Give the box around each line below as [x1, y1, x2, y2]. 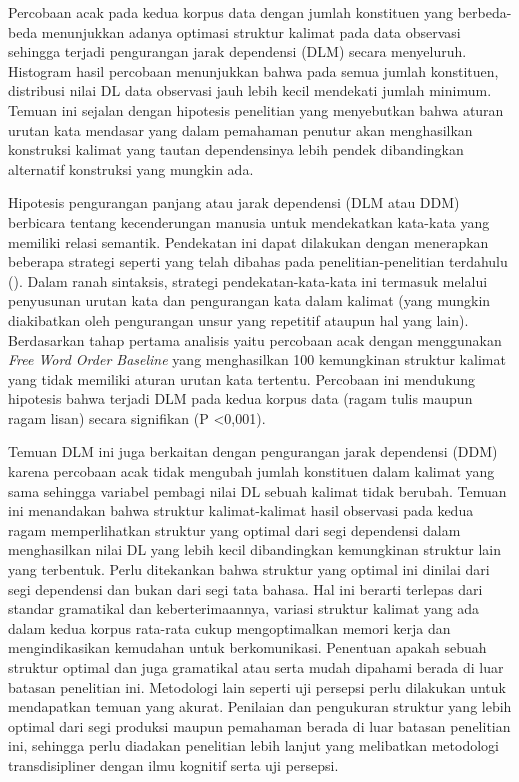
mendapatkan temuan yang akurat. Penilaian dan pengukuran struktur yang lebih [8, 696, 512, 717]
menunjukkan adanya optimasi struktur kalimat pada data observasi [41, 21, 461, 42]
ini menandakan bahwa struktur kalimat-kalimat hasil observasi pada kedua [8, 500, 474, 521]
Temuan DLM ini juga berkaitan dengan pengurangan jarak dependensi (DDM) [8, 441, 498, 462]
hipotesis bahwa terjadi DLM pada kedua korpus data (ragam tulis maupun [8, 388, 473, 409]
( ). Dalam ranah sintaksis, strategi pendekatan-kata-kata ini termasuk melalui [8, 270, 488, 291]
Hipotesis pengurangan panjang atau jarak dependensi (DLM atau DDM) [8, 192, 460, 213]
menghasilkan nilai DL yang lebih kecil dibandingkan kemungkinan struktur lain [8, 539, 502, 560]
